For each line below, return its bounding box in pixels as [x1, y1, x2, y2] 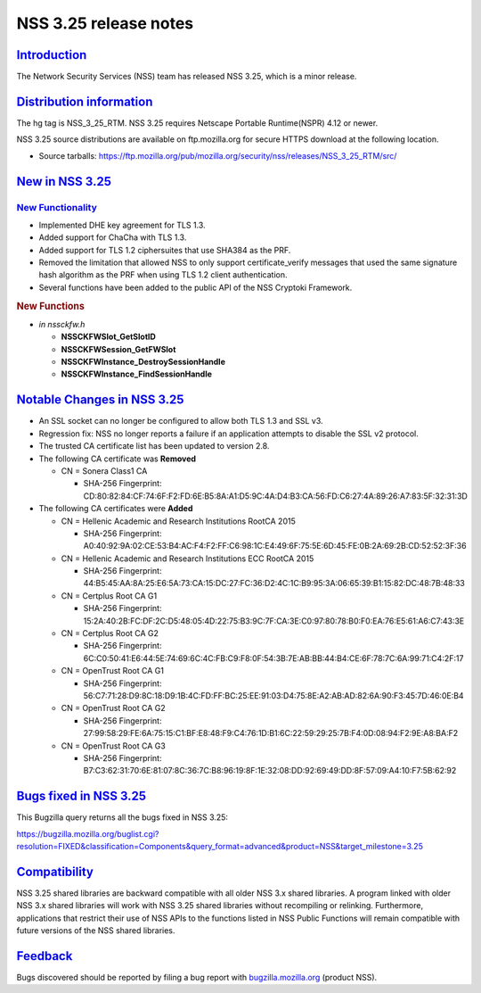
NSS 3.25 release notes [16, 13, 194, 33]
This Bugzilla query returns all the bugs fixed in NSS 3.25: [16, 812, 229, 823]
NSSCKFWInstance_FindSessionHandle [61, 368, 213, 379]
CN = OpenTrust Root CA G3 [61, 741, 167, 751]
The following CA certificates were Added [38, 503, 193, 514]
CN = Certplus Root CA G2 [61, 628, 159, 639]
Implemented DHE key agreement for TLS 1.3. [38, 219, 206, 230]
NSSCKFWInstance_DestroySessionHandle [61, 357, 226, 368]
